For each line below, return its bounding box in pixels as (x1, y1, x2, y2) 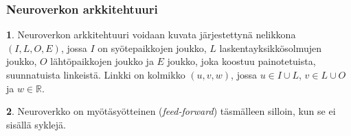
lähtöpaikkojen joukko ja (50, 54, 154, 68)
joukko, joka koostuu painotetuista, (167, 54, 316, 68)
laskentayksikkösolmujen (219, 40, 321, 55)
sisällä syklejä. (6, 117, 66, 131)
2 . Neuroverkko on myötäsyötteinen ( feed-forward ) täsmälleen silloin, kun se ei (6, 104, 336, 118)
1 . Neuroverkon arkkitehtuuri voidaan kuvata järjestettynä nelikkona (6, 27, 296, 42)
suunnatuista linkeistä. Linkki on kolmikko (6, 68, 185, 81)
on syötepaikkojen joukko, (98, 40, 207, 55)
